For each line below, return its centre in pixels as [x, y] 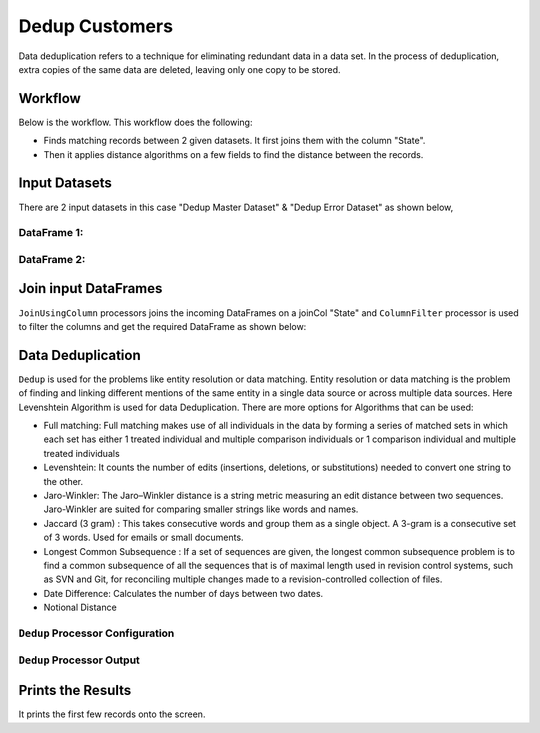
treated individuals [81, 453]
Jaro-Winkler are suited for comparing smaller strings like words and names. [201, 509]
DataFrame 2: [52, 259]
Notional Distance [80, 607]
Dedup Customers [96, 26]
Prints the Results [75, 690]
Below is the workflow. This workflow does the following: [135, 122]
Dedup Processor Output [79, 660]
